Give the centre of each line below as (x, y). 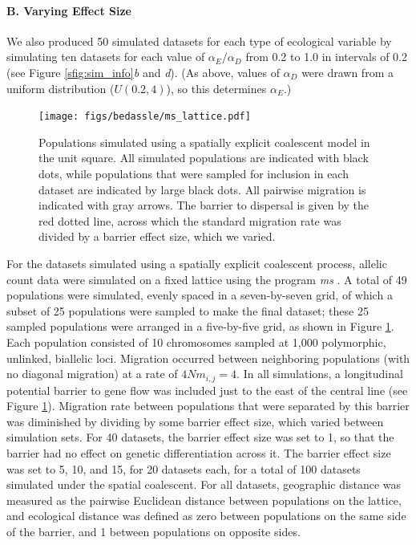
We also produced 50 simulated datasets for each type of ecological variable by (199, 41)
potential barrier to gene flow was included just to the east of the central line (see (207, 390)
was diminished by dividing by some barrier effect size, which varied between (195, 421)
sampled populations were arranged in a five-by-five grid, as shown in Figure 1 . (200, 326)
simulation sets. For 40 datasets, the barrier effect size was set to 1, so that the (200, 437)
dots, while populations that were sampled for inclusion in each (194, 174)
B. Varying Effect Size (69, 10)
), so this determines (216, 88)
